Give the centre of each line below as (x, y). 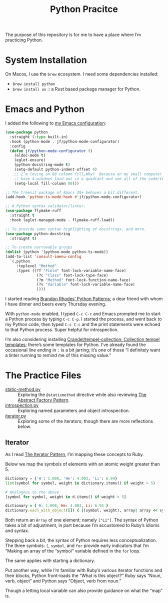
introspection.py (22, 405)
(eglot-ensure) (30, 160)
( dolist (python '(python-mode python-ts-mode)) (57, 252)
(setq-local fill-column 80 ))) (47, 183)
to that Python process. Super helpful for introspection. (62, 330)
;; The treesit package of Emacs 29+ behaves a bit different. (72, 192)
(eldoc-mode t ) (30, 155)
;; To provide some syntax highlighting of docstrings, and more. (76, 229)
